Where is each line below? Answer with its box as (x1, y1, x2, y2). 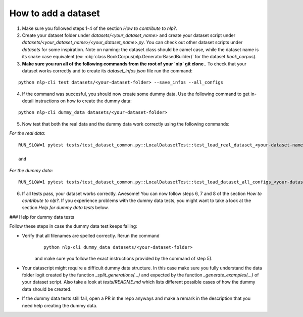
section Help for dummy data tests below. (22, 205, 109, 211)
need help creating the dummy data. (22, 302, 98, 308)
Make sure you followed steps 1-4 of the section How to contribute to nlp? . (22, 25, 177, 31)
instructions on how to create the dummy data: (34, 98, 132, 104)
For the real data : (9, 130, 45, 136)
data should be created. (22, 286, 72, 292)
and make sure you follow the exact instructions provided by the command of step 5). (34, 256, 213, 262)
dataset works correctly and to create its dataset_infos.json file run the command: (22, 67, 193, 73)
